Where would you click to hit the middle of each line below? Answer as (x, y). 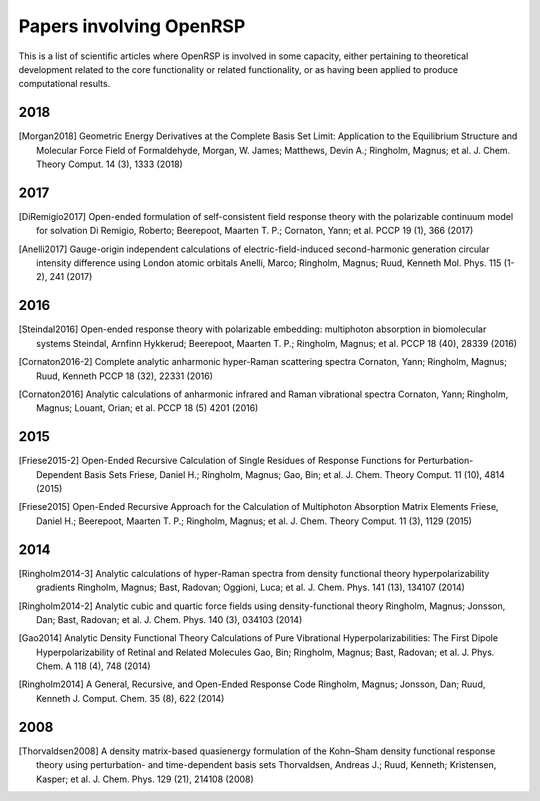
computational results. (64, 84)
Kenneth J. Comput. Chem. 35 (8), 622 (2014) (130, 698)
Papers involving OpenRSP (132, 26)
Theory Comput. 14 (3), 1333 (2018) (110, 164)
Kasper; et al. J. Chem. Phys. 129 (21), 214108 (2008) (145, 779)
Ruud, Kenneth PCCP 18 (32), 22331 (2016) (125, 376)
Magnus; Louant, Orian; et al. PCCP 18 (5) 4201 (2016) (147, 408)
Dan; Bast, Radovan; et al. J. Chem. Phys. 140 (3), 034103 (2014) (169, 619)
